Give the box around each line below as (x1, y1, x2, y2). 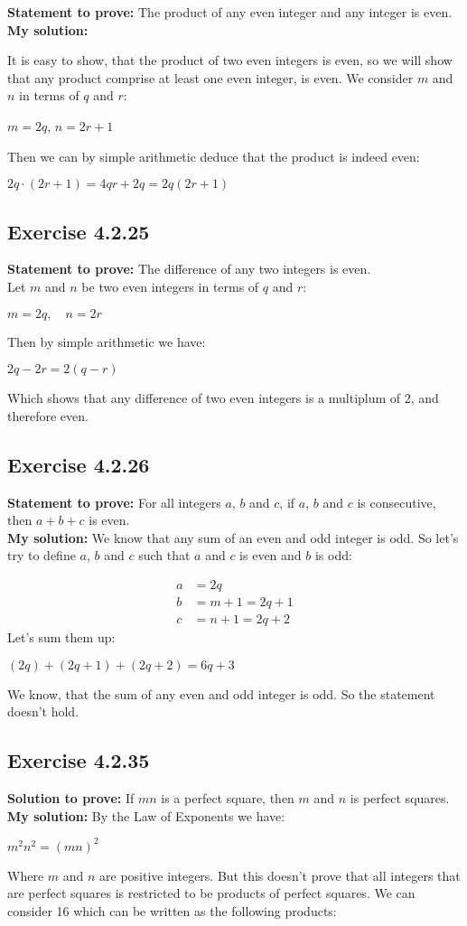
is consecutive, (357, 492, 436, 511)
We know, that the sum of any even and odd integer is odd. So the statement (7, 684, 435, 703)
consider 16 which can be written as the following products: (7, 901, 337, 920)
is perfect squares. (350, 788, 450, 807)
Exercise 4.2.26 (7, 450, 150, 478)
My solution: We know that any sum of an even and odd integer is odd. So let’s (7, 528, 459, 547)
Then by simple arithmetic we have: (7, 332, 206, 351)
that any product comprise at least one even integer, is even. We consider (7, 68, 414, 87)
